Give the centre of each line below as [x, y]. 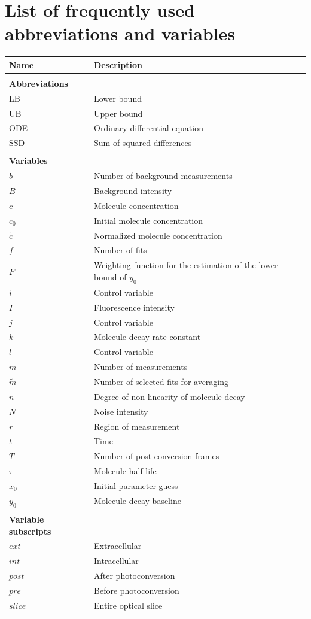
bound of [110, 276]
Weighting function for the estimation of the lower [186, 265]
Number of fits [121, 250]
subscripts [30, 531]
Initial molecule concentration [149, 220]
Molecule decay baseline [138, 501]
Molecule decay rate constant [147, 337]
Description [118, 64]
